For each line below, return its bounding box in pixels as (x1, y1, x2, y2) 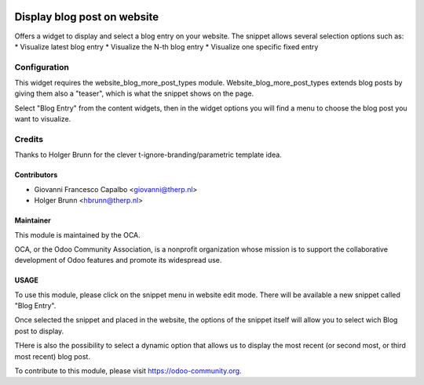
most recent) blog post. (14, 351, 90, 361)
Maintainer (14, 216, 51, 225)
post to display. (14, 326, 64, 336)
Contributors (14, 170, 58, 180)
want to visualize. (14, 114, 71, 124)
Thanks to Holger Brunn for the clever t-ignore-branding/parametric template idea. (14, 150, 282, 160)
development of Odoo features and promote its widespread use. (14, 256, 222, 265)
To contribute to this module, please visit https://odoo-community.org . (14, 366, 243, 376)
